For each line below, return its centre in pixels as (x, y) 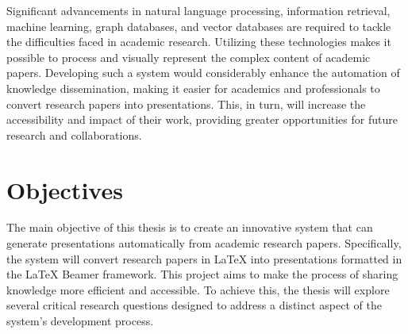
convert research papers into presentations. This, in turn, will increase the (186, 104)
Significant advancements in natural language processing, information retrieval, (198, 10)
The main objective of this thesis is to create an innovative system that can (190, 227)
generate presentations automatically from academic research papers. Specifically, (204, 243)
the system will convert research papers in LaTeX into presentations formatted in (204, 258)
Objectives (65, 189)
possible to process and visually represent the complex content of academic (189, 57)
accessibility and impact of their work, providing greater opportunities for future (202, 119)
